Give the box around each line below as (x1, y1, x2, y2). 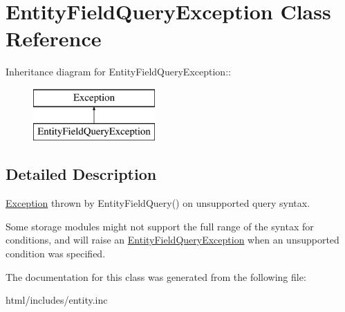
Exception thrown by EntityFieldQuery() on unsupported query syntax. (6, 196, 310, 210)
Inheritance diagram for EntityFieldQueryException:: (6, 64, 231, 79)
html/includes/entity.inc (6, 293, 108, 307)
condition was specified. (6, 246, 106, 261)
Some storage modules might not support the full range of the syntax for (6, 219, 314, 233)
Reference (6, 24, 102, 53)
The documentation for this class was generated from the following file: (6, 269, 306, 284)
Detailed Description (6, 163, 157, 185)
